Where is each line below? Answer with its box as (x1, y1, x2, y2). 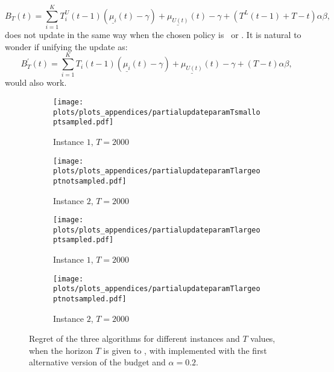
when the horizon (29, 344, 93, 356)
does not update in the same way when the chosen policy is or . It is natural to (5, 28, 301, 41)
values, (250, 332, 276, 345)
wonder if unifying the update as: (5, 40, 128, 53)
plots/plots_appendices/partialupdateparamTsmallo (53, 107, 260, 117)
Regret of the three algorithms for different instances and (29, 332, 240, 345)
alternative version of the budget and (29, 356, 166, 368)
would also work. (5, 76, 67, 89)
